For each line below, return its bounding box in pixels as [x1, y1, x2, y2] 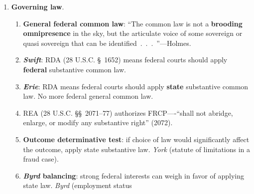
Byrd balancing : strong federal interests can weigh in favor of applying [23, 170, 244, 181]
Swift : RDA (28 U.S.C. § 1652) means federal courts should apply [23, 54, 228, 65]
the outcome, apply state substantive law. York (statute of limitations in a [23, 144, 251, 154]
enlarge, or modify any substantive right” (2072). [23, 117, 173, 128]
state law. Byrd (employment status [23, 180, 132, 191]
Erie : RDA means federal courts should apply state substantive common [23, 81, 249, 91]
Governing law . [11, 1, 64, 11]
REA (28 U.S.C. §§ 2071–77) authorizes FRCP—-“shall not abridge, [23, 107, 233, 118]
